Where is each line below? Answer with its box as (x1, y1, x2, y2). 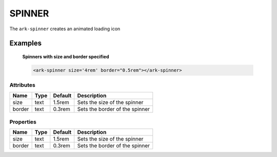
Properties (9, 119, 37, 126)
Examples (9, 39, 42, 48)
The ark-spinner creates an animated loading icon (9, 26, 121, 32)
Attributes (9, 82, 35, 89)
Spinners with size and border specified (22, 53, 109, 60)
